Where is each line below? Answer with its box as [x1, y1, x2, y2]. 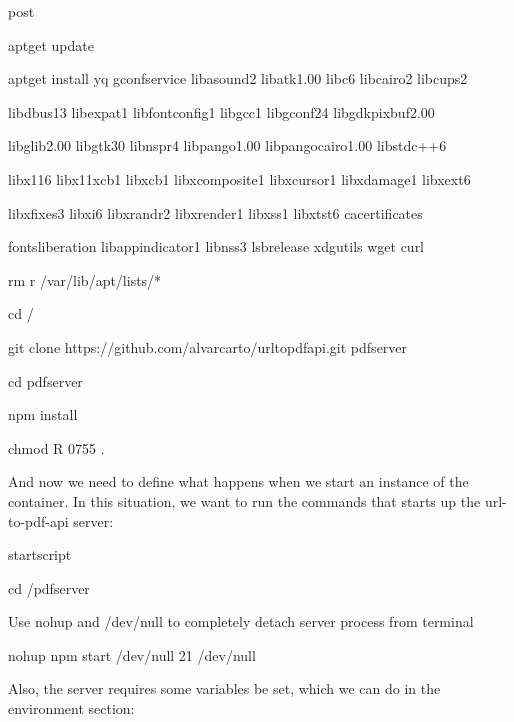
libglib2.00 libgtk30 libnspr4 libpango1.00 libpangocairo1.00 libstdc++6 [8, 135, 447, 156]
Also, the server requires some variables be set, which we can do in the [8, 678, 441, 699]
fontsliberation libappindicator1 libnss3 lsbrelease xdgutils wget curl [8, 236, 425, 257]
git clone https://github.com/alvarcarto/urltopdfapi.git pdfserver [8, 336, 408, 357]
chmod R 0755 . [8, 437, 105, 458]
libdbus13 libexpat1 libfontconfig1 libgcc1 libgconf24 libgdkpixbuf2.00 [8, 101, 435, 122]
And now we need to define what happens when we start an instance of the [8, 471, 469, 492]
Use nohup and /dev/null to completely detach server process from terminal [8, 611, 474, 632]
